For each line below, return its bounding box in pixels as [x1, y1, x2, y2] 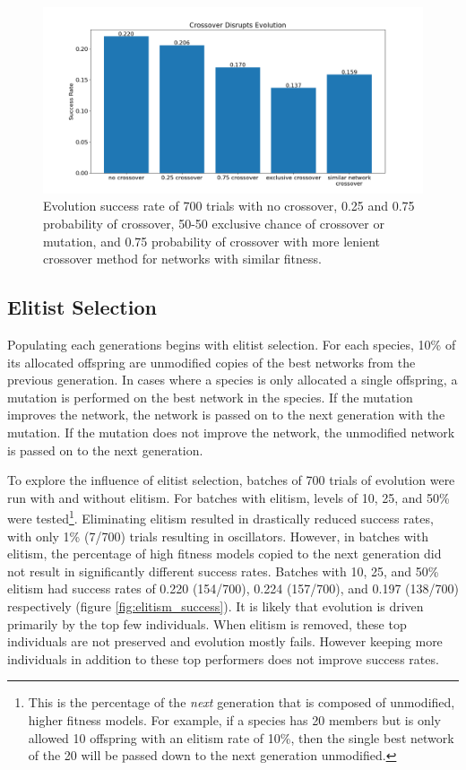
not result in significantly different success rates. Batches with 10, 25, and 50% [7, 561, 439, 580]
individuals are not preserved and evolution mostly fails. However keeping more [7, 632, 443, 651]
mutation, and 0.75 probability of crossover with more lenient [43, 231, 380, 250]
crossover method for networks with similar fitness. [43, 249, 322, 268]
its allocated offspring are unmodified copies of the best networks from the [7, 352, 416, 371]
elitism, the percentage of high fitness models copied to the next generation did [7, 544, 442, 563]
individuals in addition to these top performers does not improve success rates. [7, 649, 439, 668]
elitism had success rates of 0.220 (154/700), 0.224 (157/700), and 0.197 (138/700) [7, 579, 459, 598]
